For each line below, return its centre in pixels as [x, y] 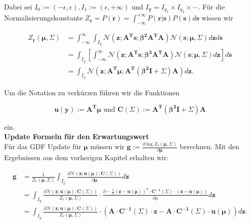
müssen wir [107, 146]
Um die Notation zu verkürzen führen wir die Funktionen [92, 92]
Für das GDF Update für [43, 146]
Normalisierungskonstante [43, 18]
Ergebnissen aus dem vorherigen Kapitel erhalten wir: [86, 157]
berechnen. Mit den [209, 146]
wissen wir [217, 18]
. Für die [211, 6]
